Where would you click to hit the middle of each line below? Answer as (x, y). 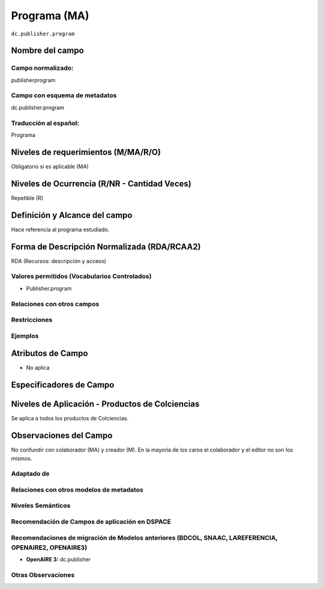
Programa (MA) (50, 16)
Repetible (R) (27, 198)
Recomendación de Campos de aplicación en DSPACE (91, 522)
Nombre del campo (47, 51)
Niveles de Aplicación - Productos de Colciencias (105, 404)
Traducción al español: (45, 123)
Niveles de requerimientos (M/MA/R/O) (86, 152)
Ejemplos (25, 336)
